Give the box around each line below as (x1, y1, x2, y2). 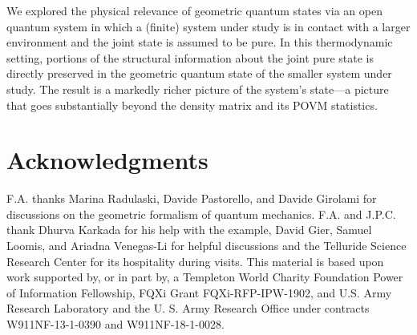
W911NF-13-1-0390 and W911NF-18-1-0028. (6, 316, 225, 333)
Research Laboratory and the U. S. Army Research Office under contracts (6, 300, 370, 317)
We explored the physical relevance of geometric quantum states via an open (6, 2, 383, 18)
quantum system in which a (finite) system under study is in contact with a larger (6, 18, 411, 34)
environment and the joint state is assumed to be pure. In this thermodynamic (6, 34, 393, 50)
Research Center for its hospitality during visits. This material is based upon (6, 252, 384, 269)
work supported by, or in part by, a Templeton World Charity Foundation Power (6, 268, 403, 285)
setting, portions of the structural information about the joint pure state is (6, 49, 374, 66)
